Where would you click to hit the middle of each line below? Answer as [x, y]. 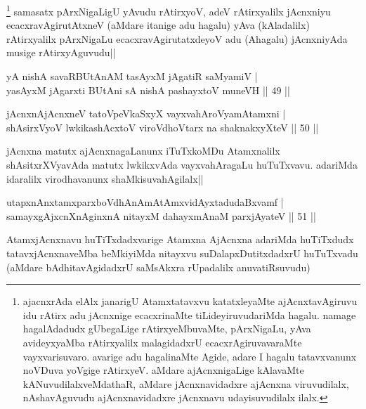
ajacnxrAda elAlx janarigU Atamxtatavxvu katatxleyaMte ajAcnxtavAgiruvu [190, 301]
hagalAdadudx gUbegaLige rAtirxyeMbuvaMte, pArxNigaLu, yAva [167, 329]
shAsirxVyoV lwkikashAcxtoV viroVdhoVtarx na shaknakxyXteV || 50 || [163, 127]
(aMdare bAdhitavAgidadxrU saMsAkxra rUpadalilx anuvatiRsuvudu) [158, 267]
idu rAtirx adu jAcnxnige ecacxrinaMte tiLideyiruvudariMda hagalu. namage [189, 314]
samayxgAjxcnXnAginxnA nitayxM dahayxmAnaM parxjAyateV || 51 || [161, 215]
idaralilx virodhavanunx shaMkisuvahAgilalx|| [105, 178]
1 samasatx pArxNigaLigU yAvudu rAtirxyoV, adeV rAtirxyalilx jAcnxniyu [169, 10]
